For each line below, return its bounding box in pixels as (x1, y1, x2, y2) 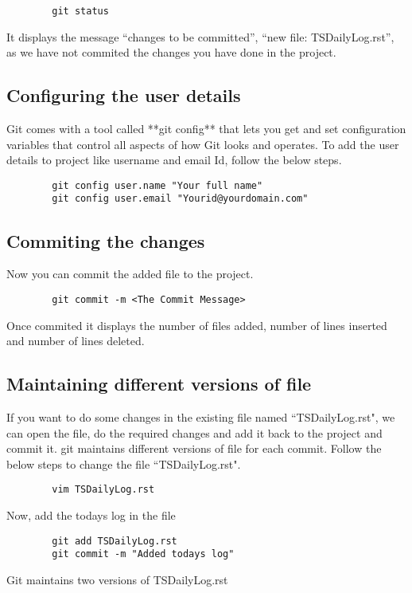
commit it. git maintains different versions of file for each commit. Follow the (6, 440, 382, 457)
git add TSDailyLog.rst (52, 535, 177, 547)
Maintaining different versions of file (6, 371, 312, 396)
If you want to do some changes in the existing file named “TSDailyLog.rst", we (6, 408, 395, 425)
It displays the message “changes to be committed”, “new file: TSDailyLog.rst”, (6, 28, 395, 45)
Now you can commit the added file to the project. (6, 265, 254, 282)
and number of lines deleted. (6, 332, 145, 349)
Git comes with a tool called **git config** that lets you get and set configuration (6, 120, 406, 137)
